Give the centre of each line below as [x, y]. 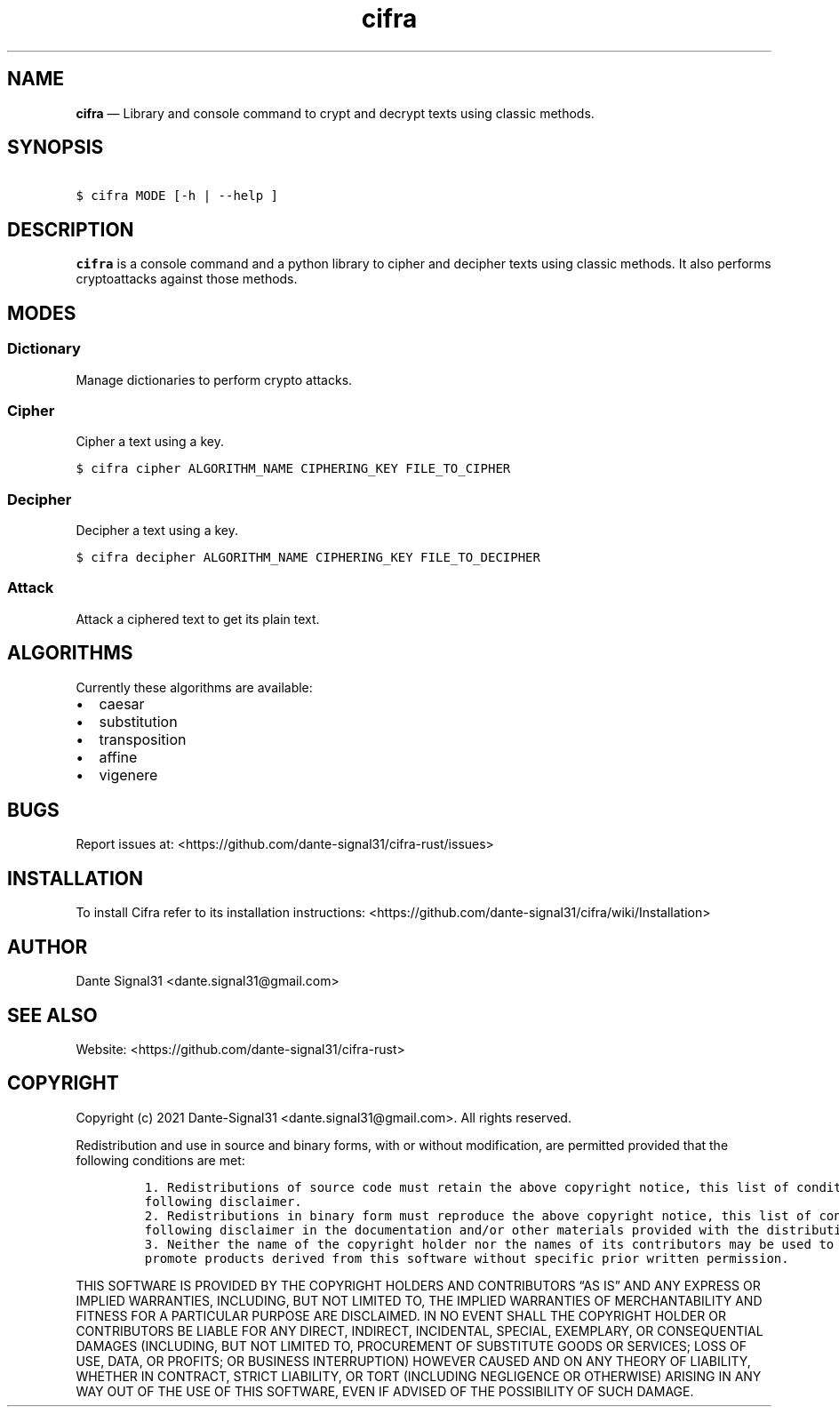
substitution [138, 721]
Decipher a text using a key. [157, 530]
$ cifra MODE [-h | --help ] [177, 196]
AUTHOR [48, 947]
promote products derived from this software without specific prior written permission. [467, 1258]
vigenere [128, 775]
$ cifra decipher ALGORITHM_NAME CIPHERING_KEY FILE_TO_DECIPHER [308, 557]
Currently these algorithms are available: [194, 687]
